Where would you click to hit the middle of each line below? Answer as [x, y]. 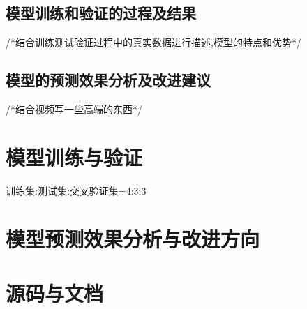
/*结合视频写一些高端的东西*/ [74, 109]
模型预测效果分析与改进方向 [133, 238]
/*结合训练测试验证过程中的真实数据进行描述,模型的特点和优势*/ [153, 42]
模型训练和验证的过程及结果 [101, 13]
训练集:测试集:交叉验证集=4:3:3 [76, 190]
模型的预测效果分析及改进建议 [108, 80]
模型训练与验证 [74, 157]
